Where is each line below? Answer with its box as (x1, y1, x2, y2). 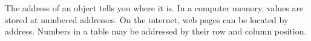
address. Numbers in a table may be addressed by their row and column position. (5, 25, 307, 37)
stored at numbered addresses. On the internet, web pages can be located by (5, 13, 289, 26)
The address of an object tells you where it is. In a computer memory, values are (5, 2, 304, 14)
